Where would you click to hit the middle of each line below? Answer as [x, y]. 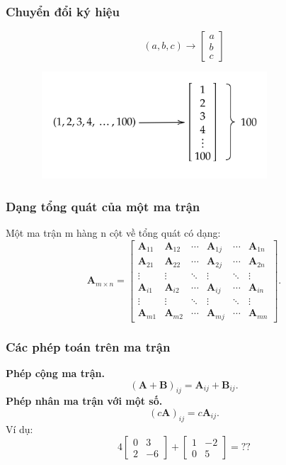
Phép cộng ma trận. [55, 373]
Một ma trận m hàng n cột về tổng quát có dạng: [113, 233]
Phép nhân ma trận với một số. [84, 401]
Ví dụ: [19, 428]
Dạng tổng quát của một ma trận [103, 206]
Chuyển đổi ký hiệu [63, 11]
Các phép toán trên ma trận [88, 346]
